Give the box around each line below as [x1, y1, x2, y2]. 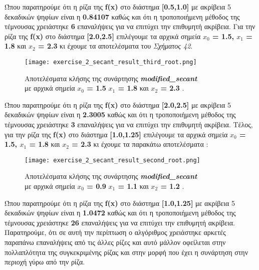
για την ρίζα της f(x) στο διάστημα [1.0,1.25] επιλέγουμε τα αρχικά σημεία [5, 129, 228, 139]
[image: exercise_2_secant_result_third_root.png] [25, 58, 197, 66]
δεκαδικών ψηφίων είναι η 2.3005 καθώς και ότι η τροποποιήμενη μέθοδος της [5, 109, 236, 120]
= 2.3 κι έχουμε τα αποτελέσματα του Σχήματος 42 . [38, 41, 193, 51]
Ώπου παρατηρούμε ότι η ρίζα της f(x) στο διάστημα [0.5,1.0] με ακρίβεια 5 [5, 2, 231, 12]
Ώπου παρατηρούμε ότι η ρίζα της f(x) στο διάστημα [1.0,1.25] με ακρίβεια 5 [5, 197, 235, 208]
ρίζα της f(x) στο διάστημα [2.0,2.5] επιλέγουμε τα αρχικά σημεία [5, 31, 201, 41]
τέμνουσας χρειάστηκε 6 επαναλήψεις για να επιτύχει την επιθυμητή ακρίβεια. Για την [5, 21, 255, 32]
